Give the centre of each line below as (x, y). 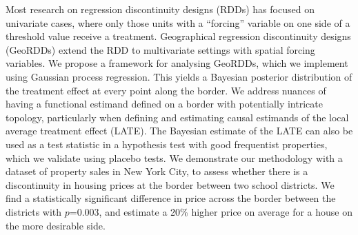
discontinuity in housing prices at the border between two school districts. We (170, 184)
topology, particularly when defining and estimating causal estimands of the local (177, 117)
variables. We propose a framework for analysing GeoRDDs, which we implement (177, 63)
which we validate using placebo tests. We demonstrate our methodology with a (174, 157)
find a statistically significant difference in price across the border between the (171, 198)
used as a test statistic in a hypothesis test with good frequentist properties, (167, 144)
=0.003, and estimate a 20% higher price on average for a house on (211, 211)
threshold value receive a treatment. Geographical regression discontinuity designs (178, 36)
